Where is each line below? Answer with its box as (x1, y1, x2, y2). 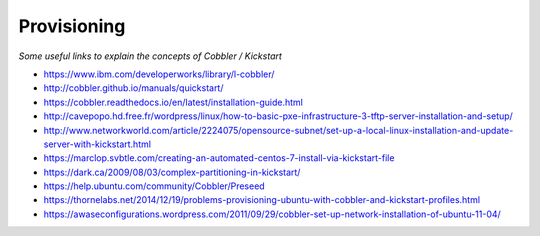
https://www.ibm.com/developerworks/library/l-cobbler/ (43, 68, 275, 80)
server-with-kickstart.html (43, 138, 152, 150)
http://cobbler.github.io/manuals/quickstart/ (43, 82, 224, 94)
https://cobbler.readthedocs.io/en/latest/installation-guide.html (43, 96, 304, 108)
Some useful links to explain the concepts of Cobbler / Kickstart (18, 50, 282, 62)
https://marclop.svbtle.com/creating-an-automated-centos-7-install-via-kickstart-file (43, 152, 395, 164)
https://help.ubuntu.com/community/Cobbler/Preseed (43, 180, 265, 192)
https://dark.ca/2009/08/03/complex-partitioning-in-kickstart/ (43, 166, 301, 178)
